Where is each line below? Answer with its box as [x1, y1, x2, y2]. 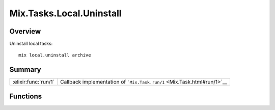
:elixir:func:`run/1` [12, 78, 54, 86]
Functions [9, 92, 42, 100]
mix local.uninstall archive [18, 52, 91, 58]
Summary [9, 65, 41, 74]
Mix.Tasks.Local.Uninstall [9, 8, 122, 19]
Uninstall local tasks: [9, 41, 53, 47]
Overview [9, 27, 41, 36]
